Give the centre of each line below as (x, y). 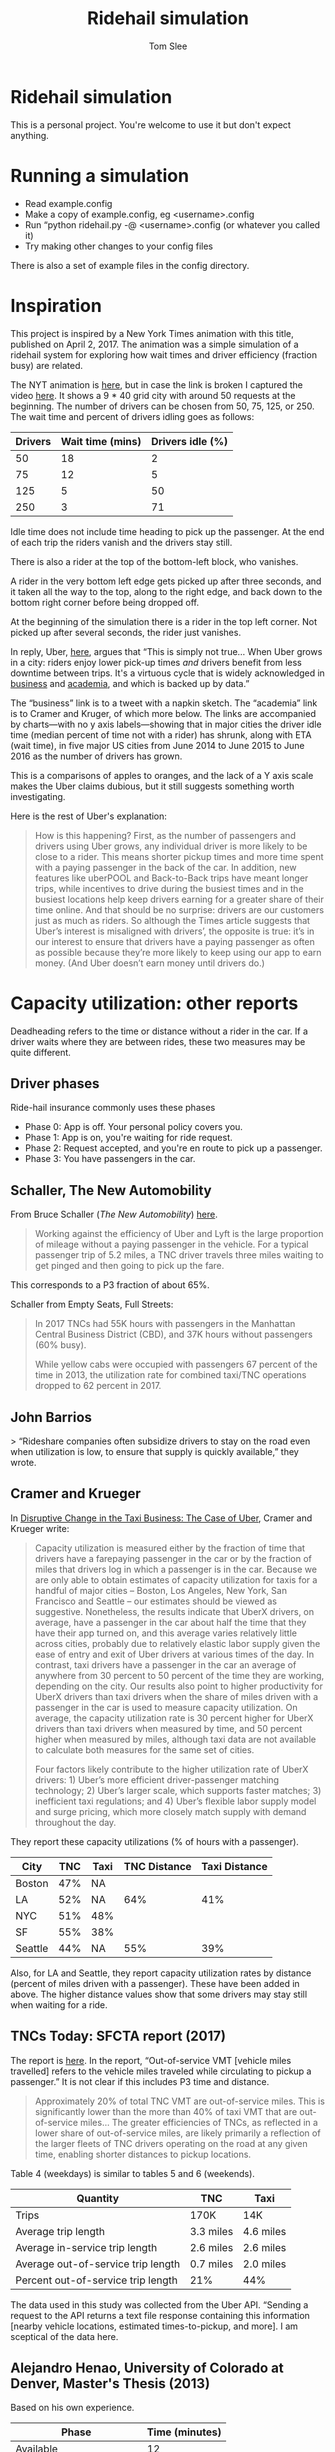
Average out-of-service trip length (98, 2264)
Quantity (98, 2198)
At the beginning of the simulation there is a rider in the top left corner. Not (164, 621)
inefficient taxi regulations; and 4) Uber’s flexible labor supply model (175, 1801)
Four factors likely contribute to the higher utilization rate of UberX (171, 1769)
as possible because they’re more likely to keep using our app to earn (178, 952)
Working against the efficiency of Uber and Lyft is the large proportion (179, 1234)
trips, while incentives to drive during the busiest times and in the (169, 888)
